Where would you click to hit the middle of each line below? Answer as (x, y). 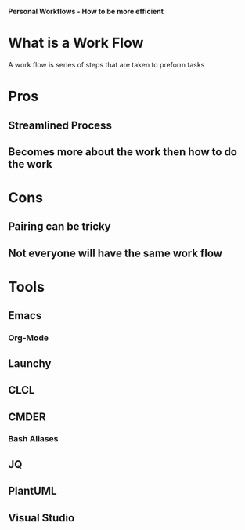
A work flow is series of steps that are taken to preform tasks (106, 64)
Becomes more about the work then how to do (122, 152)
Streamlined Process (60, 125)
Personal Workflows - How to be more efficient (86, 11)
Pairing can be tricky (59, 227)
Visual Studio (41, 518)
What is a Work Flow (76, 43)
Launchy (30, 363)
